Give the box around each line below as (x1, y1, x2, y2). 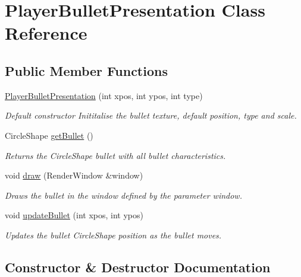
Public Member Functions (5, 61, 168, 79)
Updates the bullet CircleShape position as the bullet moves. (5, 228, 222, 241)
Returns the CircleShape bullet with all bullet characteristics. (5, 149, 226, 161)
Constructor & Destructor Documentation (5, 257, 271, 276)
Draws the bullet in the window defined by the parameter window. (5, 189, 242, 201)
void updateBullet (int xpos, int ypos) (5, 209, 143, 221)
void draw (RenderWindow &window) (5, 169, 143, 182)
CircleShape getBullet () (5, 129, 93, 141)
